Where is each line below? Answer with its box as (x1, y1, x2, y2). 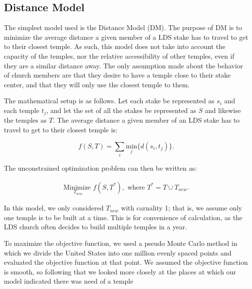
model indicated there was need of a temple (4, 276, 134, 286)
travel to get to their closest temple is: (4, 125, 118, 134)
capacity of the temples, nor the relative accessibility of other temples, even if (4, 50, 235, 61)
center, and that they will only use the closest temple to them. (4, 79, 190, 89)
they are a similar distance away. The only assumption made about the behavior (4, 60, 243, 70)
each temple (4, 105, 39, 115)
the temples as (4, 115, 47, 125)
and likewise (204, 105, 241, 115)
